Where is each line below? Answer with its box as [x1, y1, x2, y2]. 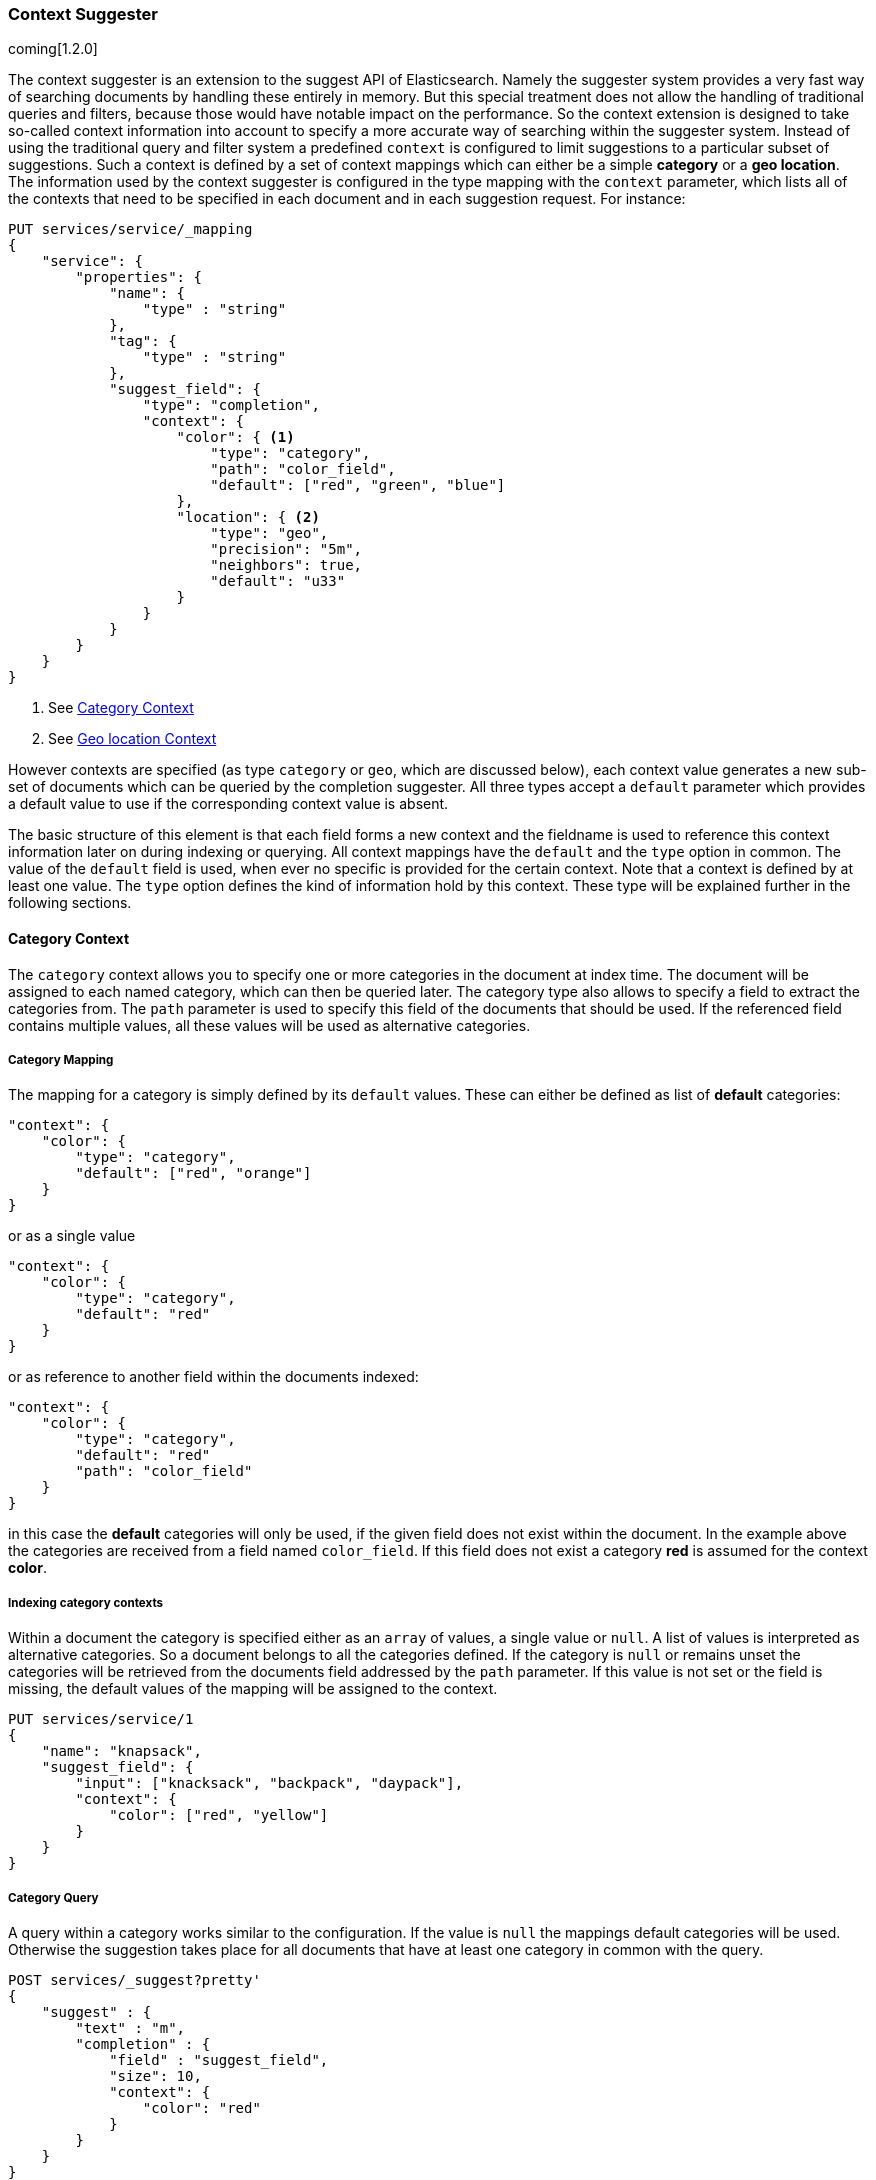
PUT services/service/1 [8, 1711, 194, 1728]
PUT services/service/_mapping [8, 221, 253, 238]
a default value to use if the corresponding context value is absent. [8, 795, 449, 813]
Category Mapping [8, 1052, 114, 1067]
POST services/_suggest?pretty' [8, 1971, 261, 1988]
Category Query [8, 1890, 99, 1905]
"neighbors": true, [210, 557, 363, 574]
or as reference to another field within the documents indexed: [8, 1368, 419, 1386]
